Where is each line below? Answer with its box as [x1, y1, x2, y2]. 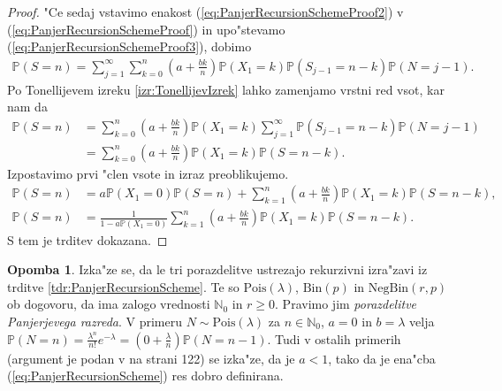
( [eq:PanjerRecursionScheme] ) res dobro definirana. [7, 366, 284, 385]
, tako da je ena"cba [328, 349, 436, 367]
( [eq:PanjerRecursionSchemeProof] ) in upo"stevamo [7, 19, 285, 38]
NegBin [368, 281, 409, 295]
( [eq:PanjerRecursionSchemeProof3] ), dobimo [7, 37, 252, 56]
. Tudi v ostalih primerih [267, 329, 401, 348]
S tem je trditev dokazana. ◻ [7, 230, 168, 249]
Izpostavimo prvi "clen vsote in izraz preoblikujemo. [7, 164, 289, 182]
